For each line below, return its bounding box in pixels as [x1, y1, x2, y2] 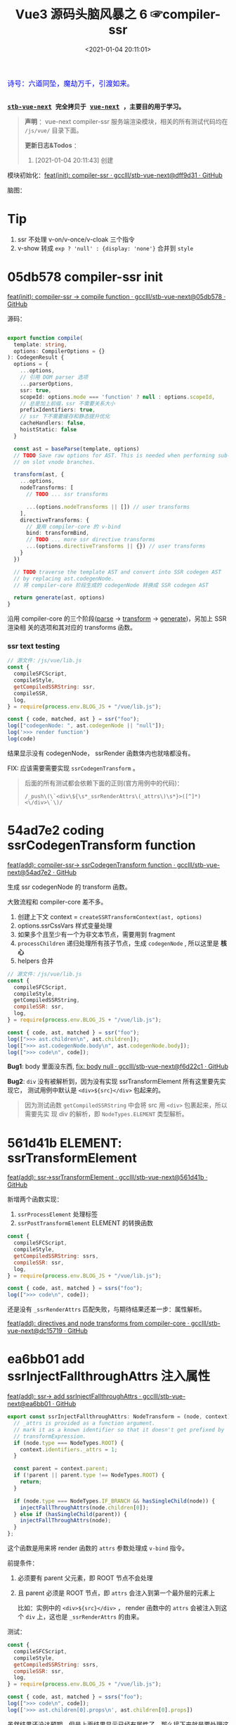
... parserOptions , [20, 380, 74, 387]
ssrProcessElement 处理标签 [17, 1210, 98, 1218]
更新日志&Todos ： [24, 141, 81, 149]
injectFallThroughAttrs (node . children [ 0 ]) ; [20, 1504, 150, 1511]
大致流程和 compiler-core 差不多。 [7, 897, 107, 906]
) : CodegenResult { [7, 354, 65, 361]
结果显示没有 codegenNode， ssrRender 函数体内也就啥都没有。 [7, 749, 195, 757]
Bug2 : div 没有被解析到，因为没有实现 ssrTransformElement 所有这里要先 [7, 1078, 220, 1086]
